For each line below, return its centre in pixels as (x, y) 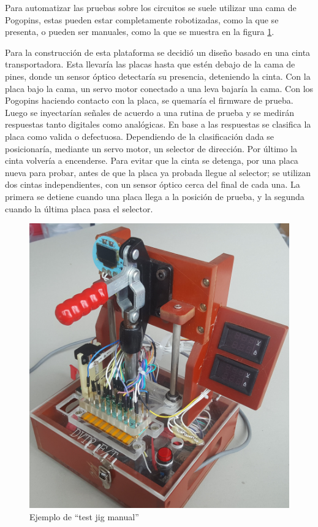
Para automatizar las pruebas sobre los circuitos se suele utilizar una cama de (151, 7)
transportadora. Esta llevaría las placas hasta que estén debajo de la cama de (150, 64)
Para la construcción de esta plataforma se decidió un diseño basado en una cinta (158, 52)
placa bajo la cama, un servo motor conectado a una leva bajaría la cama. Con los (159, 88)
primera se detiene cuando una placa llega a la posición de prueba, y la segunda (155, 196)
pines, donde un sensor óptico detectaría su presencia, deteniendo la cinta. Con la (158, 76)
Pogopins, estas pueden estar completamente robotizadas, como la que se (142, 19)
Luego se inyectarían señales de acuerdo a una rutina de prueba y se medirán (150, 112)
